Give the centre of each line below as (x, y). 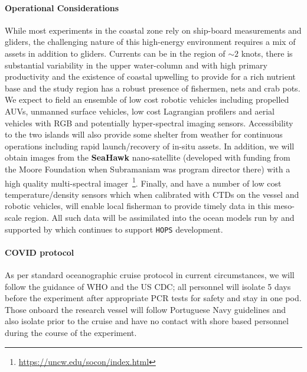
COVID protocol (40, 252)
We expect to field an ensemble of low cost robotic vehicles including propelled (147, 99)
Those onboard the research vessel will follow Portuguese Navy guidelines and (146, 309)
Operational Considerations (62, 7)
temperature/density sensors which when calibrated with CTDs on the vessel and (152, 194)
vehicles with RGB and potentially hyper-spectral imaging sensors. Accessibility (149, 123)
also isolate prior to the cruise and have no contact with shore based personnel (147, 321)
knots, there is (267, 53)
